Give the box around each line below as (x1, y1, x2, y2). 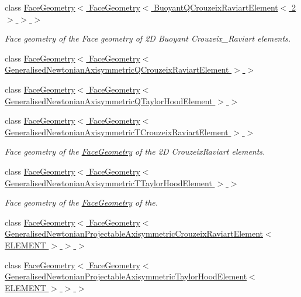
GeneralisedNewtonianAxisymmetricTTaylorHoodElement (5, 176, 212, 189)
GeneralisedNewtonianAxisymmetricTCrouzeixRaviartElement (5, 125, 229, 138)
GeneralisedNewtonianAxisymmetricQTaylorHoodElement (5, 94, 213, 107)
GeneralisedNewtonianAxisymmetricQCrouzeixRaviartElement (5, 63, 229, 76)
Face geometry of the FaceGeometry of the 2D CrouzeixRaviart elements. (5, 145, 265, 158)
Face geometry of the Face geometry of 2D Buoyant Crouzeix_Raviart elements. (5, 32, 291, 45)
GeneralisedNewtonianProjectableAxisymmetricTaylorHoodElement (5, 270, 247, 282)
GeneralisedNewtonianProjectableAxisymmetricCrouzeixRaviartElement (5, 227, 264, 240)
